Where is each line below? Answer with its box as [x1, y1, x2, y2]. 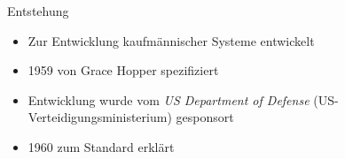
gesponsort [176, 108, 234, 126]
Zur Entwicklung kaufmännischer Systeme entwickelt [27, 31, 315, 49]
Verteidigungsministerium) [27, 108, 172, 126]
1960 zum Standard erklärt [27, 137, 175, 155]
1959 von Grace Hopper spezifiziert [27, 61, 219, 79]
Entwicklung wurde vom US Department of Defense [27, 90, 310, 109]
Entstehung [7, 2, 69, 19]
